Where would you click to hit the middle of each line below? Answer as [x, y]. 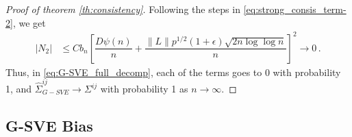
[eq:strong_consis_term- [295, 9]
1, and [19, 89]
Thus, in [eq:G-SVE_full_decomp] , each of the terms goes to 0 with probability [173, 72]
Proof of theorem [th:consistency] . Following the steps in [123, 9]
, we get [29, 22]
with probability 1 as [144, 89]
